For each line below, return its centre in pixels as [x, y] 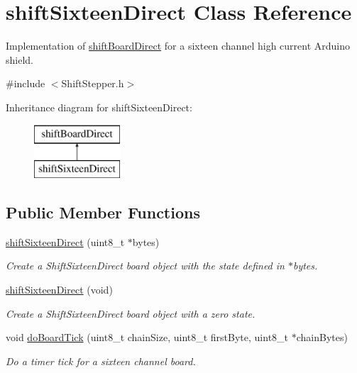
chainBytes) [322, 337]
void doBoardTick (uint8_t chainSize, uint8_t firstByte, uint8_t [147, 337]
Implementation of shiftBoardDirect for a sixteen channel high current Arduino [178, 46]
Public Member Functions [103, 212]
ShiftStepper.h [93, 83]
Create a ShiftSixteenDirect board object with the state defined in [145, 266]
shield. [20, 59]
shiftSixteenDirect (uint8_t [65, 241]
